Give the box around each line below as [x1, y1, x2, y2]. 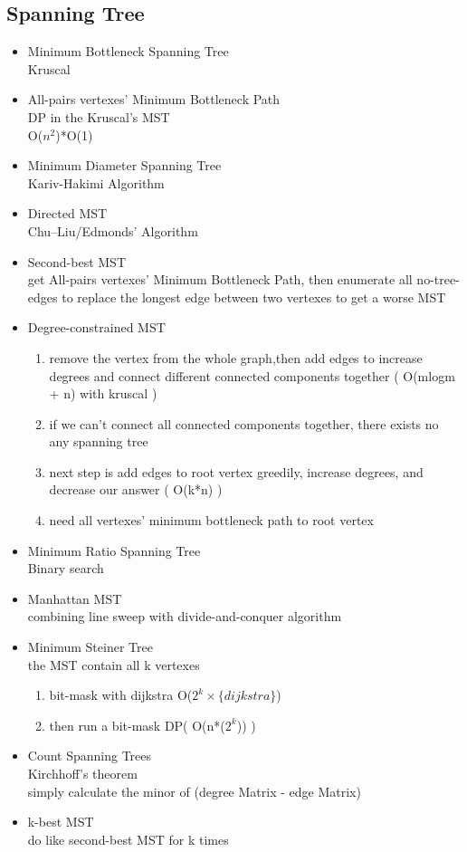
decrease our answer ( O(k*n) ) [49, 480, 223, 499]
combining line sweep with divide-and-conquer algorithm [27, 607, 342, 626]
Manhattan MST [27, 589, 122, 608]
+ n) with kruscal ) [49, 384, 157, 403]
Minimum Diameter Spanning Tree [27, 156, 222, 175]
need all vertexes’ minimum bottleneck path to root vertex [49, 511, 374, 530]
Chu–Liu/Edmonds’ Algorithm [27, 221, 198, 240]
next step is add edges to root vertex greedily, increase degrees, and [49, 462, 424, 481]
